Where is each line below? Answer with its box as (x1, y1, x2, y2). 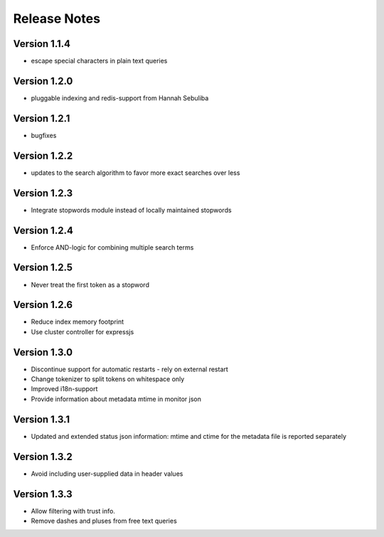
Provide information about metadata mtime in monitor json (31, 395, 202, 403)
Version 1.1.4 (13, 38, 71, 50)
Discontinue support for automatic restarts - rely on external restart (31, 365, 229, 373)
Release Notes (13, 11, 101, 26)
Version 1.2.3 (13, 187, 73, 199)
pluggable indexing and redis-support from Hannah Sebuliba (31, 93, 209, 102)
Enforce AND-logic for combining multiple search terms (31, 243, 194, 252)
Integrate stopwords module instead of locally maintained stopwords (31, 206, 232, 214)
